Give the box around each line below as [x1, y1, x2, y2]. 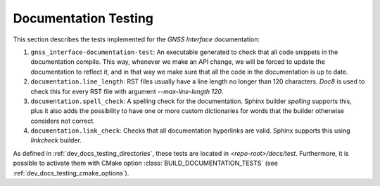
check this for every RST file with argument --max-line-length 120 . [30, 87, 224, 95]
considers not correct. [30, 117, 95, 125]
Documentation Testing [13, 11, 154, 26]
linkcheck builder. [30, 136, 82, 145]
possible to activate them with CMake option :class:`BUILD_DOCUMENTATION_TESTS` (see [13, 159, 278, 168]
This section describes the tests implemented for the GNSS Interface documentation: [13, 35, 260, 44]
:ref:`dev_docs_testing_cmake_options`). [13, 168, 129, 177]
